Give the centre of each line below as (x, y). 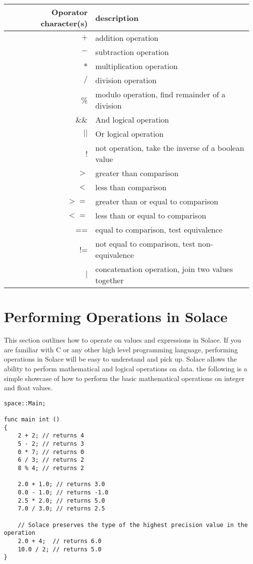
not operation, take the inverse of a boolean (170, 148)
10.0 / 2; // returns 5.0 (60, 549)
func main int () (32, 419)
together (109, 280)
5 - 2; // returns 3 (51, 444)
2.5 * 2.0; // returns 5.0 (61, 500)
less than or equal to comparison (151, 215)
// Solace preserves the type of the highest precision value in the (133, 525)
